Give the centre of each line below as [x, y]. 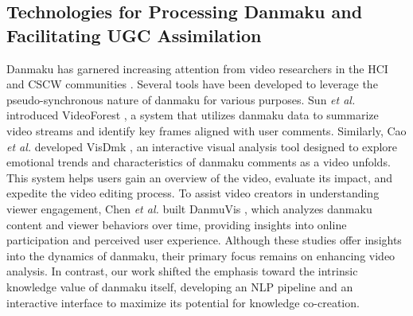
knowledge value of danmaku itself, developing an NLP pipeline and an [180, 286]
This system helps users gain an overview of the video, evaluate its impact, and [200, 177]
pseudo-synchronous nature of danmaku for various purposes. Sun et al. [181, 99]
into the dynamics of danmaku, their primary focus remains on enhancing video [201, 255]
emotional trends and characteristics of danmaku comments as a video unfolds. [199, 162]
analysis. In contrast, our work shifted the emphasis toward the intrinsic [182, 271]
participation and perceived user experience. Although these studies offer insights [204, 240]
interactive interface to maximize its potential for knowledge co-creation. [183, 302]
